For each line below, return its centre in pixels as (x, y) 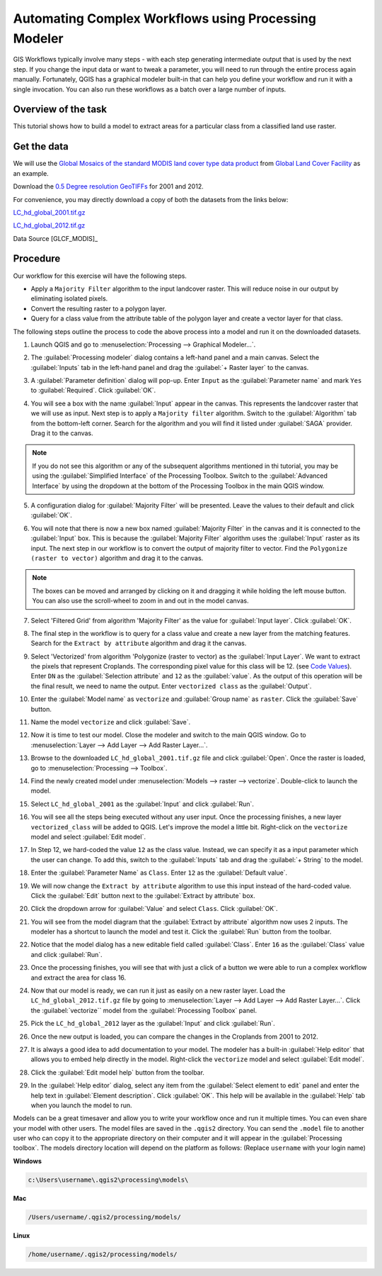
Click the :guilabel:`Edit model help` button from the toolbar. (118, 1072)
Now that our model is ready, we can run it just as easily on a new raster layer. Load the (158, 991)
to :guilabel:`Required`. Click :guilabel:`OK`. (93, 391)
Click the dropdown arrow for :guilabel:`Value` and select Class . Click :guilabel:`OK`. (155, 909)
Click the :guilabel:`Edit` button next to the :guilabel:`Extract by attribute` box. (143, 895)
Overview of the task (60, 110)
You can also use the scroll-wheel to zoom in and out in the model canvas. (140, 601)
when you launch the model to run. (81, 1105)
